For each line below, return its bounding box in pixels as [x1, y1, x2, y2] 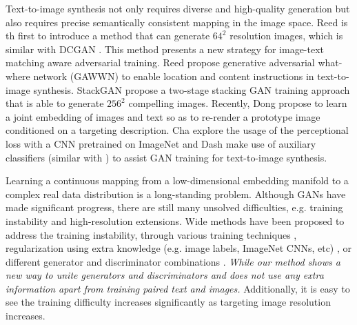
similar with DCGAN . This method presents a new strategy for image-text [6, 41, 325, 56]
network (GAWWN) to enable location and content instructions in [33, 68, 314, 83]
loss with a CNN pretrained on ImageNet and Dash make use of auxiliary [6, 136, 316, 150]
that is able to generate [6, 96, 104, 110]
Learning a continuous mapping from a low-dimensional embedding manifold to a [6, 173, 349, 188]
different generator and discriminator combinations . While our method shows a [6, 254, 340, 268]
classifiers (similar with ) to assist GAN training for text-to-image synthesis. [6, 150, 327, 164]
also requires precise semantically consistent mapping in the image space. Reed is [6, 14, 348, 29]
